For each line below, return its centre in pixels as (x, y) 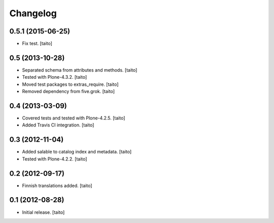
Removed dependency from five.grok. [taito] (68, 91)
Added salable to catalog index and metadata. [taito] (77, 152)
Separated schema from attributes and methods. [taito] (80, 70)
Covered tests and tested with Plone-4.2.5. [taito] (74, 118)
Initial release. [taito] (43, 212)
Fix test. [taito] (37, 44)
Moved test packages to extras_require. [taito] (70, 84)
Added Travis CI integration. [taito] (58, 125)
